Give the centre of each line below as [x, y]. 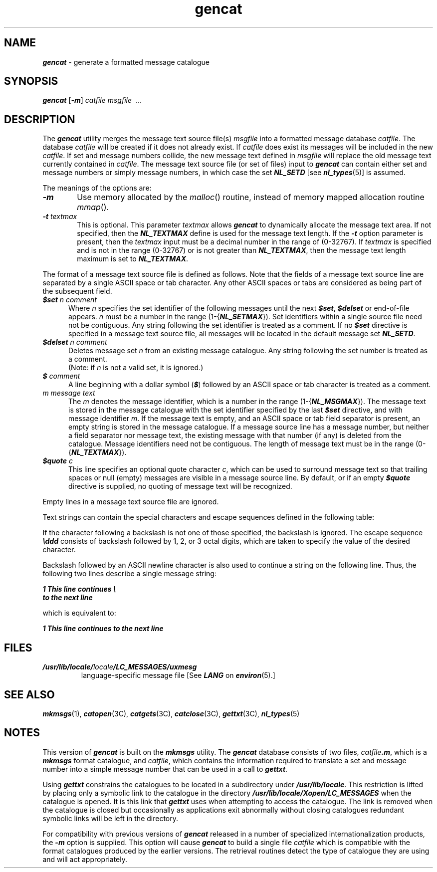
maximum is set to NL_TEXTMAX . [133, 259]
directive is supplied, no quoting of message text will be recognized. [180, 486]
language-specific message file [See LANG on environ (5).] [178, 675]
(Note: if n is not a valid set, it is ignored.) [136, 368]
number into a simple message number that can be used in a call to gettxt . [165, 769]
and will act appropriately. [85, 859]
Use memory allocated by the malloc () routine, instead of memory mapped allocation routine [251, 197]
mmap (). [93, 207]
